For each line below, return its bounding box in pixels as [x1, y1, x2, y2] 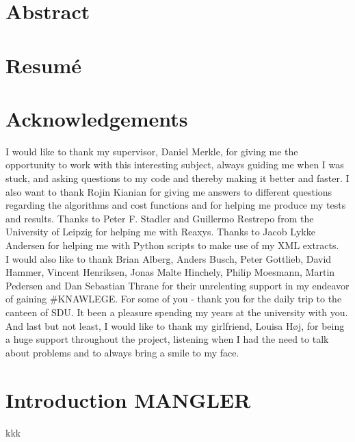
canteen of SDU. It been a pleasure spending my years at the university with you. [5, 305, 348, 319]
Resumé [5, 51, 82, 79]
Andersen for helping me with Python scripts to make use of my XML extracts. [5, 238, 339, 252]
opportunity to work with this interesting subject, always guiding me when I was [5, 157, 344, 172]
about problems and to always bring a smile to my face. [5, 345, 239, 359]
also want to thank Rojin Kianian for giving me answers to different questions [5, 184, 332, 198]
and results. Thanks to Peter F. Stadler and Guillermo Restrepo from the [5, 211, 314, 225]
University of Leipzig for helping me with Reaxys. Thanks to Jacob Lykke [5, 224, 315, 239]
